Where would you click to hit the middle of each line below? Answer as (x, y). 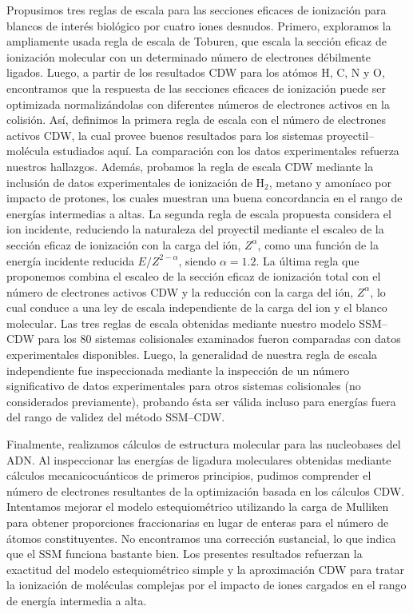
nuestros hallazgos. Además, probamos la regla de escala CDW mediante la (190, 166)
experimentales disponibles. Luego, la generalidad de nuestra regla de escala (192, 355)
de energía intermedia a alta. (77, 600)
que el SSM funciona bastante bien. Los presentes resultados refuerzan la (185, 554)
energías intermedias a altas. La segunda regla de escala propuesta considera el (199, 213)
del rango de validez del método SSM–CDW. (116, 417)
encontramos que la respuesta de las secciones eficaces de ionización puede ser (197, 88)
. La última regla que (308, 260)
